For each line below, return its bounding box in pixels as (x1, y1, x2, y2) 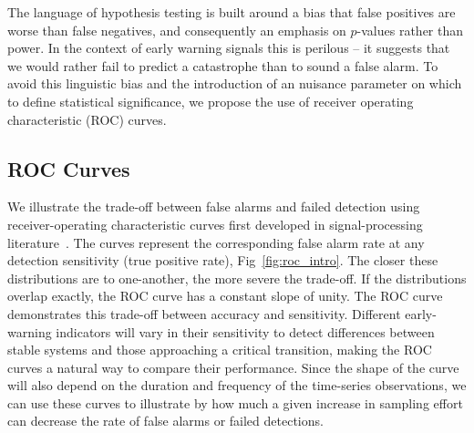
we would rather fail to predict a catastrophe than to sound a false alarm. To (7, 56, 438, 75)
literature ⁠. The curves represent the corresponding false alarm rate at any (7, 232, 425, 252)
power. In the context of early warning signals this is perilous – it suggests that (7, 38, 450, 57)
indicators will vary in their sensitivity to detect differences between (56, 322, 435, 341)
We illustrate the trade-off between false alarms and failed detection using (7, 197, 420, 216)
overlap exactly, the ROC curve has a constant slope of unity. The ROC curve (7, 286, 443, 305)
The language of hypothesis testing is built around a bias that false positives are (7, 3, 456, 21)
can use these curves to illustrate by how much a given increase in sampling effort (7, 393, 463, 412)
